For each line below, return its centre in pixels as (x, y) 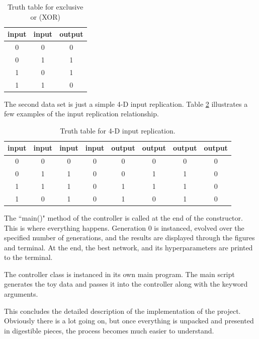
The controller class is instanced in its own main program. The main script (119, 274)
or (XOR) (45, 16)
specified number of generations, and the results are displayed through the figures (129, 238)
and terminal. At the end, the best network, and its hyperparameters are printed (128, 247)
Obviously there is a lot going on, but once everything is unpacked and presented (129, 321)
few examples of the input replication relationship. (81, 114)
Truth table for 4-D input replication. (118, 130)
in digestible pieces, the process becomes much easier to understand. (109, 330)
